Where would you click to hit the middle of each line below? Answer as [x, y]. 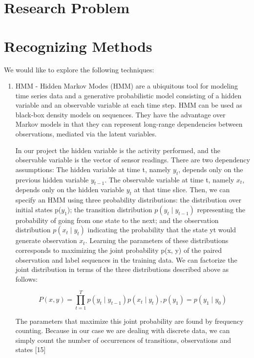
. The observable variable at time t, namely [169, 179]
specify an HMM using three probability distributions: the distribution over [128, 200]
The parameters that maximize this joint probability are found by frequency [129, 321]
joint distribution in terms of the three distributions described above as [122, 269]
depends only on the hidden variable [70, 190]
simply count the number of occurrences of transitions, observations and [123, 340]
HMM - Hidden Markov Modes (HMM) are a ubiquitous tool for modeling [127, 86]
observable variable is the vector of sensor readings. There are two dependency [133, 160]
